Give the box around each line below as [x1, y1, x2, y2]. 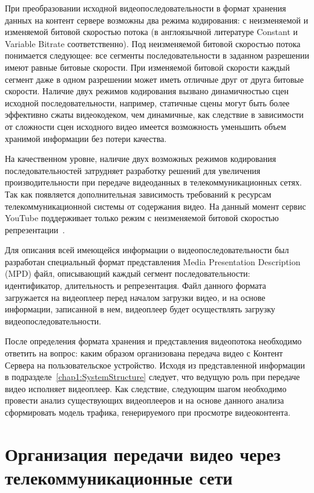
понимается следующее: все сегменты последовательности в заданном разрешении [5, 49, 310, 62]
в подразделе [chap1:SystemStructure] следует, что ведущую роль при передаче [5, 370, 300, 383]
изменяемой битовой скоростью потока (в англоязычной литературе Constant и [5, 25, 298, 38]
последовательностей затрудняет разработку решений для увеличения [5, 164, 261, 176]
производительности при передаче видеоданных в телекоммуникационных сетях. [5, 176, 302, 188]
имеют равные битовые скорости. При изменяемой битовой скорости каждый [5, 60, 290, 73]
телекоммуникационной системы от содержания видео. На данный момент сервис [5, 199, 306, 212]
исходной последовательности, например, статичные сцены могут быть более [5, 96, 290, 109]
